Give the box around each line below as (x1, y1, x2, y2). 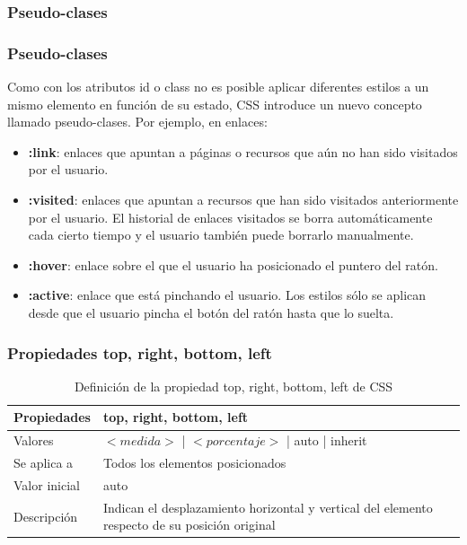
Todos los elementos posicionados (102, 453, 286, 472)
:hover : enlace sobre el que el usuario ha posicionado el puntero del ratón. (28, 255, 438, 274)
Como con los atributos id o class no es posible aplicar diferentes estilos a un (7, 77, 429, 96)
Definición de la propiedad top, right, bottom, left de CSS (74, 376, 393, 395)
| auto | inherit (286, 431, 367, 450)
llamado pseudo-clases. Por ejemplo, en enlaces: (7, 112, 268, 131)
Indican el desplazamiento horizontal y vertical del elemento (102, 497, 433, 516)
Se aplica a (13, 453, 74, 472)
